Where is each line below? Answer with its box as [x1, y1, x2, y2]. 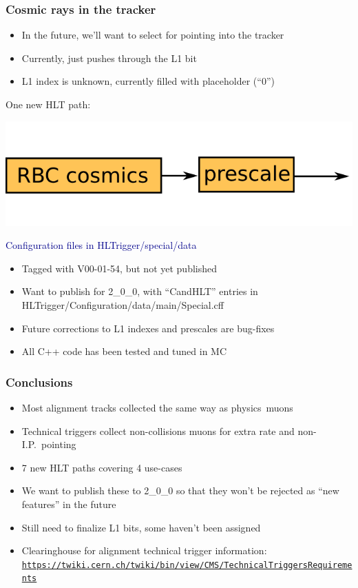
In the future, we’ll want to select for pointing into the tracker [21, 28, 284, 42]
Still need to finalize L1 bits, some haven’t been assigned [21, 520, 261, 534]
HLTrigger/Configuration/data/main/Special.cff [21, 297, 224, 312]
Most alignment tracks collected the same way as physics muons [21, 400, 293, 414]
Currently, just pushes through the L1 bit [21, 50, 197, 65]
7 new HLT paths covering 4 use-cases [21, 460, 182, 474]
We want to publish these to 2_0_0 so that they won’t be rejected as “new [21, 483, 339, 498]
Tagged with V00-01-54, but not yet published [21, 261, 218, 275]
